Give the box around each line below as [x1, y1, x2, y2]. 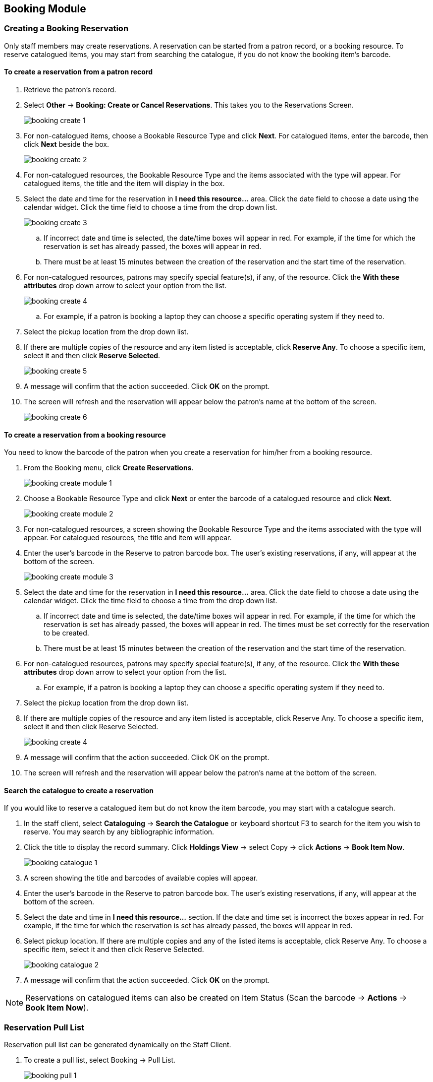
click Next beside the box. [24, 140, 109, 149]
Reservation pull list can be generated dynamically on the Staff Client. [4, 1040, 231, 1049]
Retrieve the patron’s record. [24, 85, 116, 94]
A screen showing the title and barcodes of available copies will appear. [24, 874, 258, 883]
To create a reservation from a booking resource [4, 430, 166, 439]
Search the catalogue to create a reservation [4, 786, 154, 795]
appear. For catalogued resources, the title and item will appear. [24, 533, 232, 542]
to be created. [44, 629, 89, 637]
